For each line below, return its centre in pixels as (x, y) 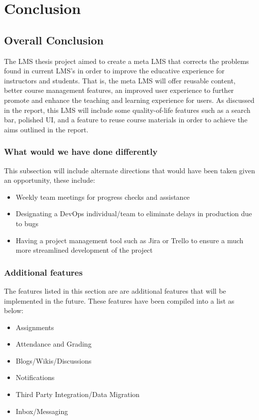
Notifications (35, 377)
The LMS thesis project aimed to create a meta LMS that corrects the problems (127, 61)
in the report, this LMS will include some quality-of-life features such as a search (127, 110)
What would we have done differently (81, 152)
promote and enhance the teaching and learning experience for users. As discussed (129, 100)
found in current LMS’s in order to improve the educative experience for (114, 71)
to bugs (27, 223)
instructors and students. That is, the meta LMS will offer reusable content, (120, 80)
